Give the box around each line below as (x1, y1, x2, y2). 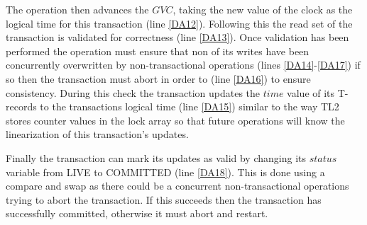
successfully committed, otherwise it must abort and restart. (6, 206, 268, 221)
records (6, 99, 37, 114)
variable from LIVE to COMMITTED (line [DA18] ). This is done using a (6, 164, 325, 179)
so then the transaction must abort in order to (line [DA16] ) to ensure (6, 71, 311, 86)
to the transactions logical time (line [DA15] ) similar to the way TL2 (40, 99, 339, 114)
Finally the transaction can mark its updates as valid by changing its (6, 150, 307, 165)
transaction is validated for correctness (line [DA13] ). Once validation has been (6, 30, 349, 45)
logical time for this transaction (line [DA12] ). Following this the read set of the (6, 16, 353, 30)
